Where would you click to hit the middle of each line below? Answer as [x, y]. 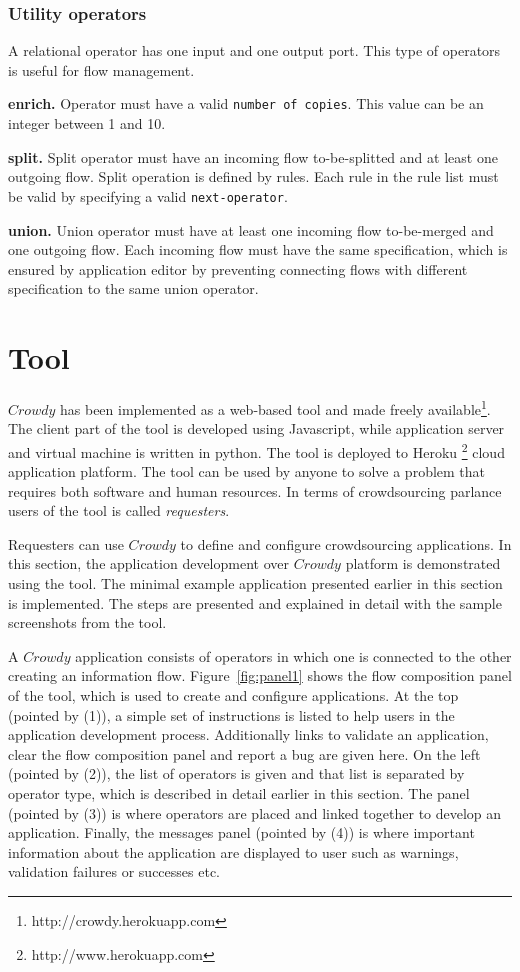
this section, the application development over [148, 563]
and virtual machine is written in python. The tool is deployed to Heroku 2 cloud [256, 450]
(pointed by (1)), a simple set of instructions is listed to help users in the [231, 714]
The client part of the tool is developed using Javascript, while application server [256, 428]
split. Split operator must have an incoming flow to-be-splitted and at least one [253, 156]
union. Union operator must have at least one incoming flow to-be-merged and [251, 229]
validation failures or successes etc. [114, 871]
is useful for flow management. [101, 69]
